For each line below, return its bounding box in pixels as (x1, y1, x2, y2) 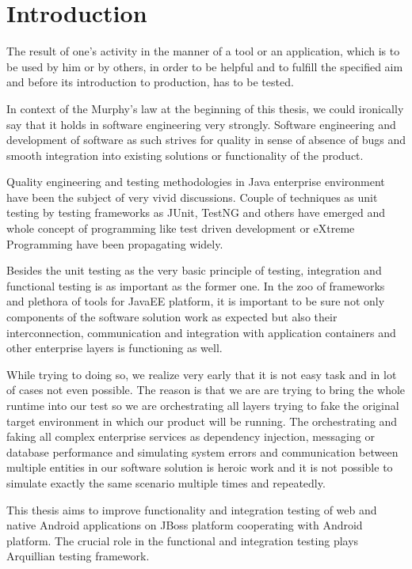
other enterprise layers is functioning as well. (6, 340, 223, 356)
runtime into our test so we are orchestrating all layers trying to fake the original (6, 397, 399, 413)
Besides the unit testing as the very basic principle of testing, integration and (6, 262, 382, 279)
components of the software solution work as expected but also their (6, 309, 338, 325)
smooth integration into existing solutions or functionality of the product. (6, 146, 364, 163)
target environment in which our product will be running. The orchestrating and (6, 412, 398, 429)
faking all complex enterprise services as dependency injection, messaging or (6, 428, 375, 445)
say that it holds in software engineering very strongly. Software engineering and (6, 116, 396, 132)
